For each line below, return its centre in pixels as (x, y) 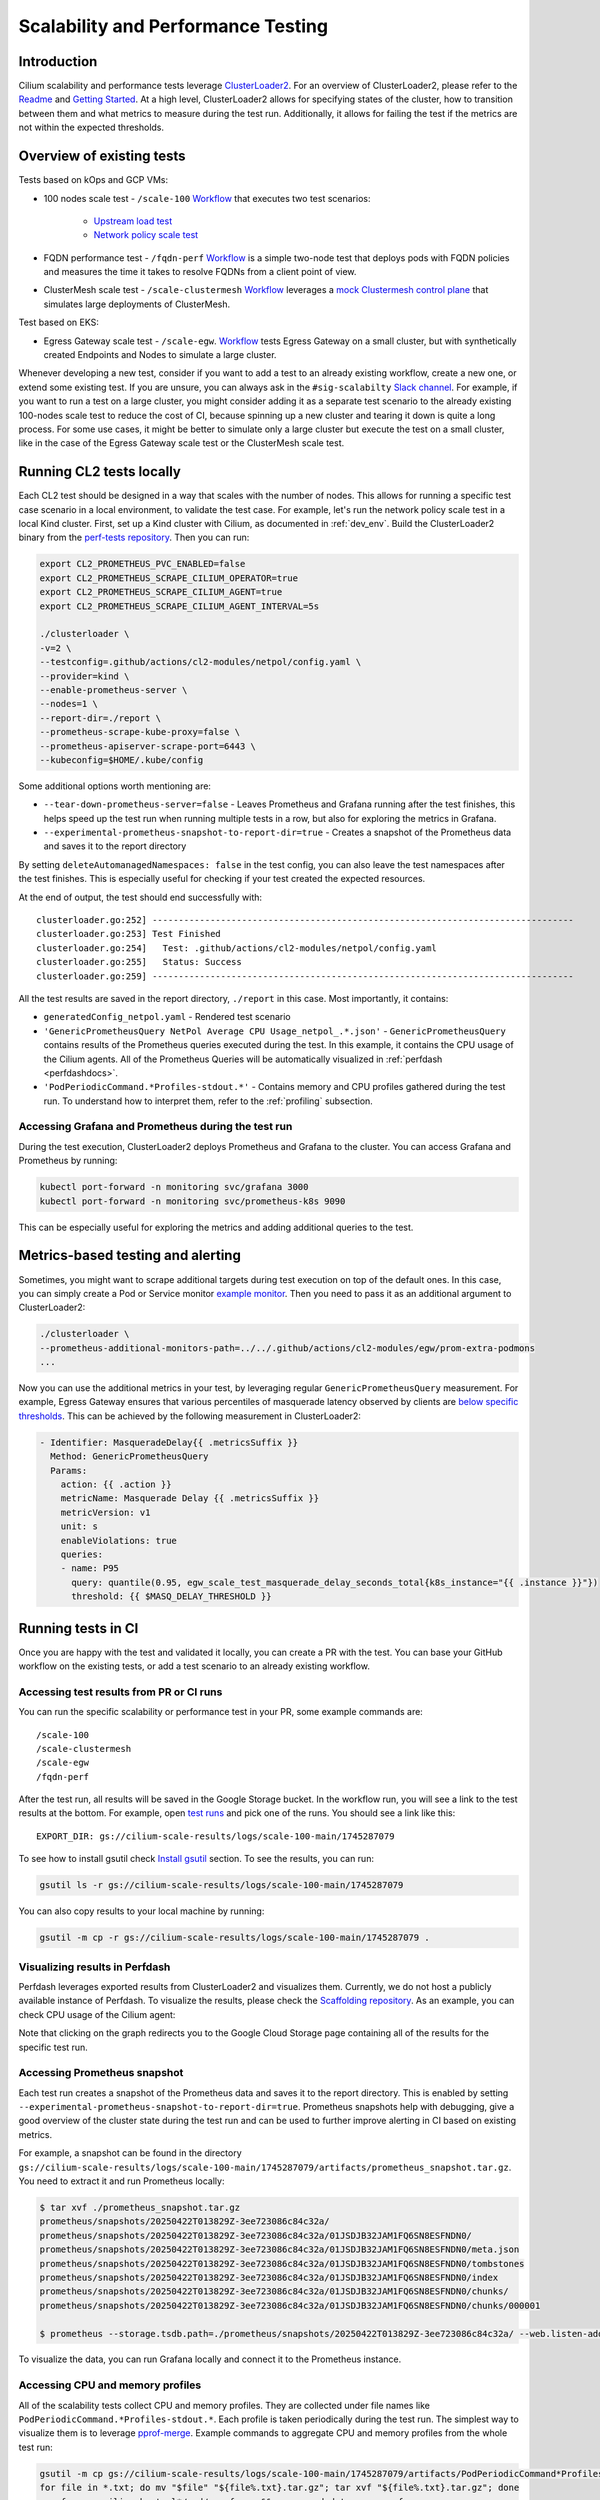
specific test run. (53, 2047)
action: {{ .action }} (116, 1484)
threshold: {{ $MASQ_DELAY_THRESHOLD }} (171, 1596)
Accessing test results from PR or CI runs (120, 1692)
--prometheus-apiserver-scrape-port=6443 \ (148, 746)
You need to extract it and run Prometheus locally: (121, 2181)
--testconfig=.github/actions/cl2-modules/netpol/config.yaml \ (200, 662)
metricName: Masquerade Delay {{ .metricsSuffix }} (190, 1498)
